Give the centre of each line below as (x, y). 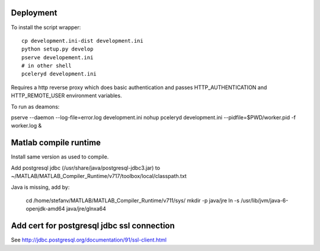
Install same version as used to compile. (60, 157)
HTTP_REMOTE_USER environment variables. (66, 96)
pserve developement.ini (57, 57)
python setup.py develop (57, 49)
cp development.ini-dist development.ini (82, 41)
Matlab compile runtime (56, 143)
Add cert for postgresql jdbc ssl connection (93, 226)
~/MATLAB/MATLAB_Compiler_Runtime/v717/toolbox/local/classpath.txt (99, 176)
